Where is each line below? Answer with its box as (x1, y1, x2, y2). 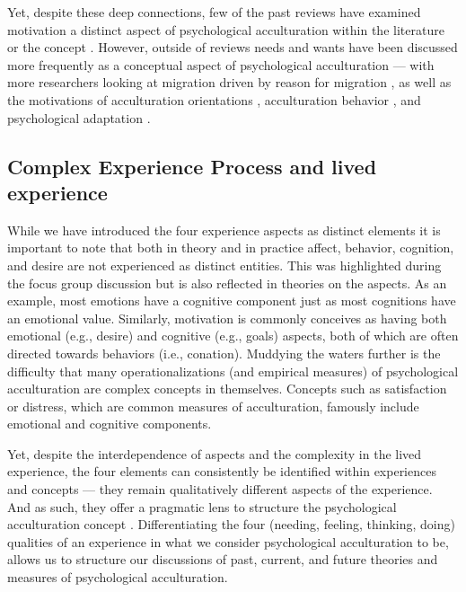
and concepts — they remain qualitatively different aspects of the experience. (7, 480, 433, 499)
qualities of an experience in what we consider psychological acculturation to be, (7, 532, 449, 551)
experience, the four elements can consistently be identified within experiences (7, 462, 436, 481)
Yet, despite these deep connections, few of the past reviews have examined (7, 3, 421, 21)
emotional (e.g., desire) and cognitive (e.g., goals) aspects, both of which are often (7, 326, 459, 345)
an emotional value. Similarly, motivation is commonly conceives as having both (7, 308, 447, 327)
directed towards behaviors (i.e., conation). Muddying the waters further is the (7, 343, 441, 362)
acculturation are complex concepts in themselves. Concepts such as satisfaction (7, 379, 447, 398)
